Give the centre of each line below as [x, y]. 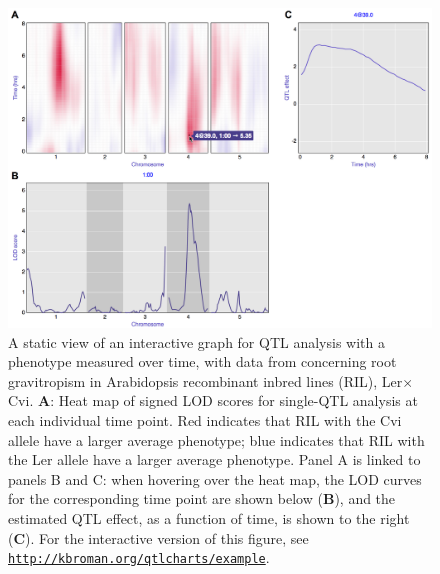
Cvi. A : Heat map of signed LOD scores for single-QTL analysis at [213, 400]
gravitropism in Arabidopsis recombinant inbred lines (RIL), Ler [205, 380]
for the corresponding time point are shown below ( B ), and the [202, 498]
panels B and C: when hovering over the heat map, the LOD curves [215, 478]
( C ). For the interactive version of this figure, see [158, 537]
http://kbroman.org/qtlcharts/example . [139, 557]
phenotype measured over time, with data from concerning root [202, 361]
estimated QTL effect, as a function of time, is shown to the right [209, 518]
